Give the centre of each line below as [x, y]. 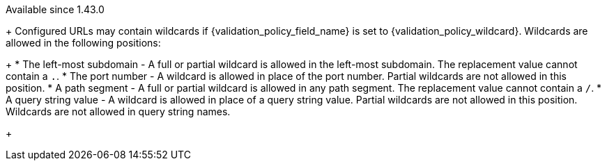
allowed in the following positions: [83, 43]
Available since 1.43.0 [55, 9]
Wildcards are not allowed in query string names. [118, 111]
